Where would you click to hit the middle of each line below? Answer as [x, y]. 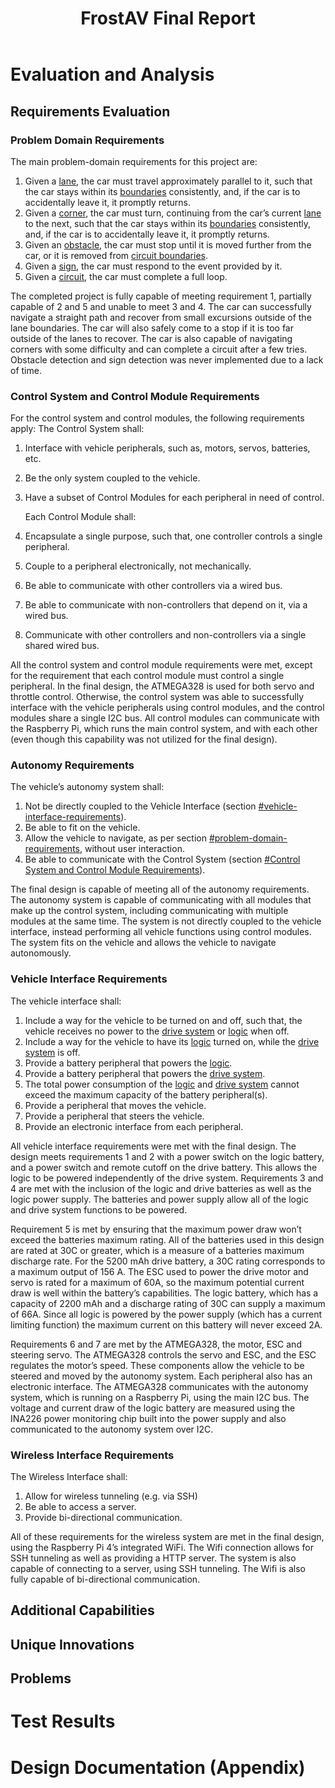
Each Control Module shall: [80, 517]
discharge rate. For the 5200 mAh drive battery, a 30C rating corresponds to [168, 1261]
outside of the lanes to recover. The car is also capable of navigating [151, 338]
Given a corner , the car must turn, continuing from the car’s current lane [173, 213]
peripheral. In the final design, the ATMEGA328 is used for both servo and [162, 686]
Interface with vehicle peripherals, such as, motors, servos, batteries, [167, 448]
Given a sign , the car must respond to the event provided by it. [153, 266]
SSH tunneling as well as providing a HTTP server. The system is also [153, 1558]
